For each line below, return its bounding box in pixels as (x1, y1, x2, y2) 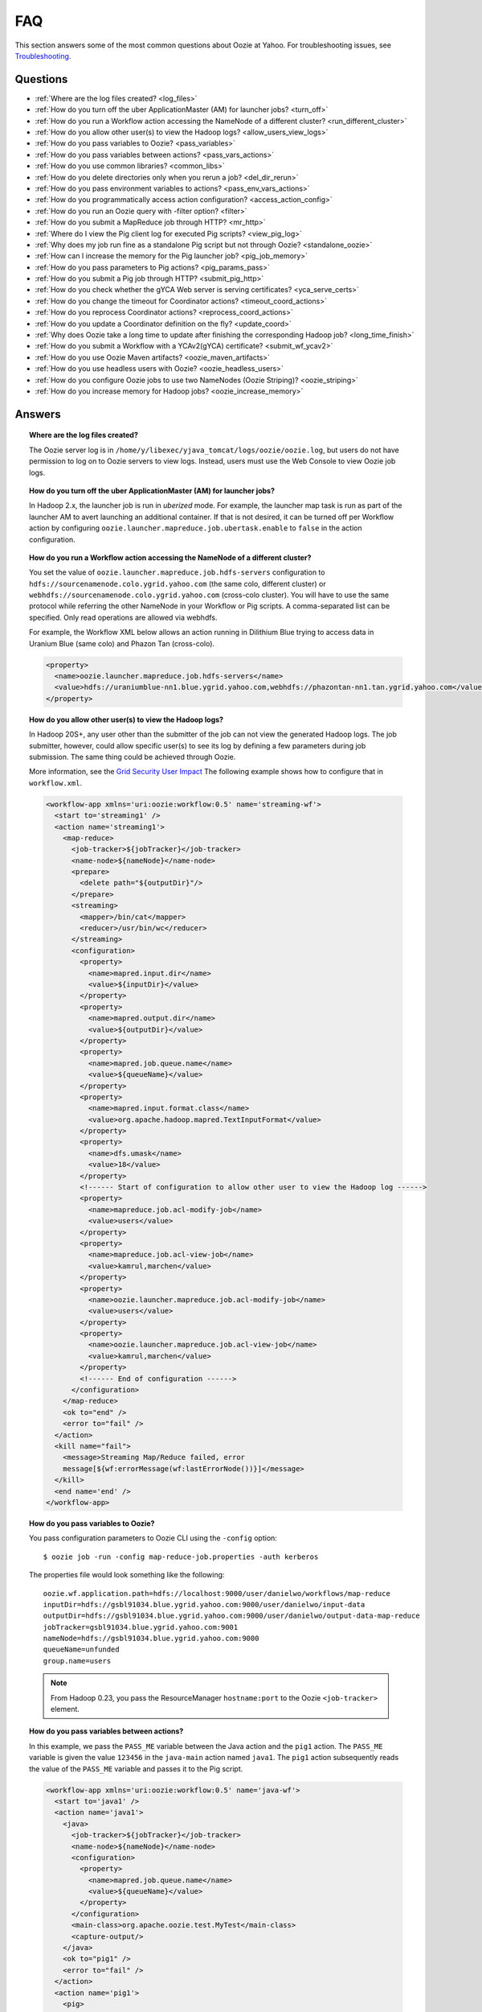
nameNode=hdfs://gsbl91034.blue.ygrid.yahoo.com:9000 (43, 1634, 259, 1643)
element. (51, 1705, 80, 1714)
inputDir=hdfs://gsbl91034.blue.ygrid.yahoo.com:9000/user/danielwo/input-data (43, 1600, 366, 1609)
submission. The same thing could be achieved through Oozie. (29, 752, 236, 761)
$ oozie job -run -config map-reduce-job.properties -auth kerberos (43, 1552, 319, 1561)
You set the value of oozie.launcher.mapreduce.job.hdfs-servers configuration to (29, 567, 325, 577)
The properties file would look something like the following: (29, 1570, 225, 1580)
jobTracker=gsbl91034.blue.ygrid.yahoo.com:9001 (43, 1622, 239, 1631)
